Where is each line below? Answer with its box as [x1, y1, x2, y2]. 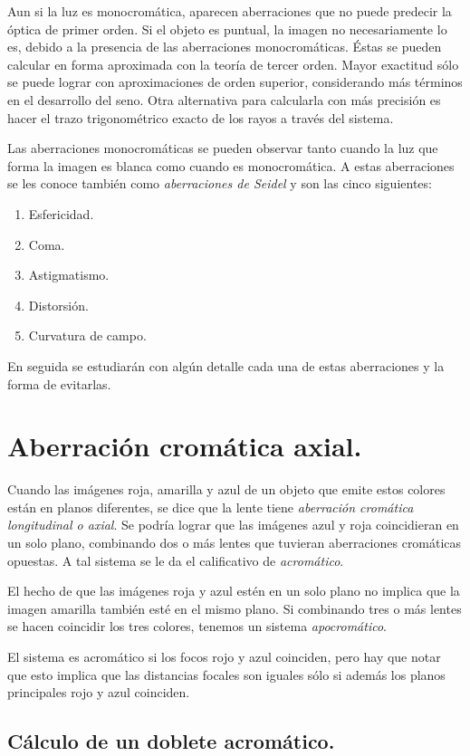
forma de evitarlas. [7, 374, 111, 393]
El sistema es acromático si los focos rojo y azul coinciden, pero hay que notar [7, 646, 441, 665]
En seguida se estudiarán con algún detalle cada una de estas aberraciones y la [7, 356, 445, 375]
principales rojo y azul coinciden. [7, 683, 190, 702]
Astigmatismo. [28, 265, 110, 284]
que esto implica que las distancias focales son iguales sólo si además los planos [7, 665, 446, 684]
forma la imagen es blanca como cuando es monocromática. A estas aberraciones [7, 156, 455, 175]
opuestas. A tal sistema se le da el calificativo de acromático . [7, 550, 344, 569]
